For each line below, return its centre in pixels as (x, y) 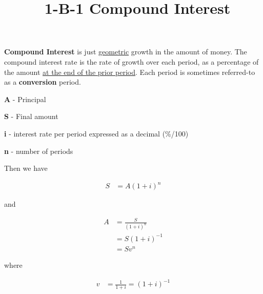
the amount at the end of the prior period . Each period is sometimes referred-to (130, 72)
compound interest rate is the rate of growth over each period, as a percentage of (131, 61)
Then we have (26, 168)
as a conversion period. (43, 82)
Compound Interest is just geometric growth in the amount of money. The (126, 52)
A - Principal (25, 99)
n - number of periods (39, 151)
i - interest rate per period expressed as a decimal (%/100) (96, 133)
